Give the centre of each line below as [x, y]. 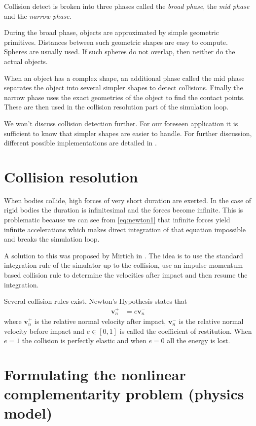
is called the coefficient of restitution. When [186, 331]
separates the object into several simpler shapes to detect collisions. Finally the [124, 88]
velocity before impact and [44, 331]
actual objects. [26, 61]
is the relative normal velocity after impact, [100, 321]
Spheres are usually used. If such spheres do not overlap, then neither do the [120, 52]
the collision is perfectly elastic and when [84, 340]
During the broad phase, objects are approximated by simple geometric [111, 32]
